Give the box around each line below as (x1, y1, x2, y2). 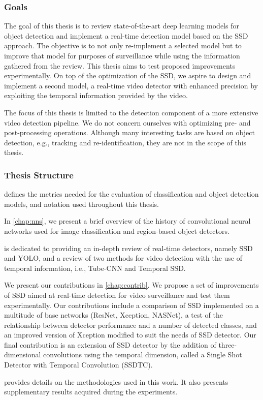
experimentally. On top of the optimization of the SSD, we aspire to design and (4, 70, 251, 81)
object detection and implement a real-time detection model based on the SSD (4, 30, 248, 41)
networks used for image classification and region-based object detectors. (4, 225, 229, 236)
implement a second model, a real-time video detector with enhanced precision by (4, 80, 258, 90)
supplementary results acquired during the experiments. (4, 386, 178, 397)
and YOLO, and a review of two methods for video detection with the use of (4, 253, 243, 263)
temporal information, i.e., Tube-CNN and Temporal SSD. (4, 262, 186, 273)
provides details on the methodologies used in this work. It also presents (4, 376, 228, 387)
